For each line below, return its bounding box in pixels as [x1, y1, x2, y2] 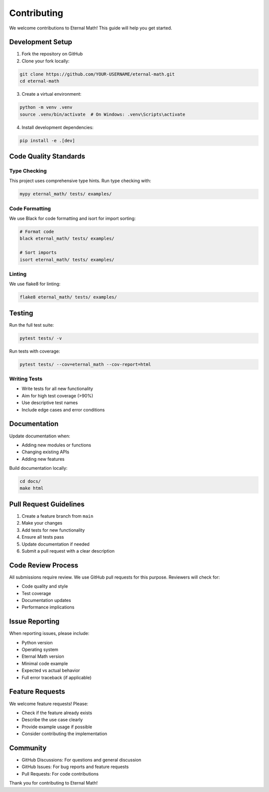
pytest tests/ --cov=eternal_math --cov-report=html [19, 362, 151, 367]
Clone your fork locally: [21, 58, 70, 64]
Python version [21, 639, 53, 645]
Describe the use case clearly [21, 717, 83, 723]
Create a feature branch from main [21, 513, 94, 519]
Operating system [21, 646, 58, 653]
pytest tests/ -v [19, 335, 62, 341]
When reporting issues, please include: [9, 630, 90, 636]
